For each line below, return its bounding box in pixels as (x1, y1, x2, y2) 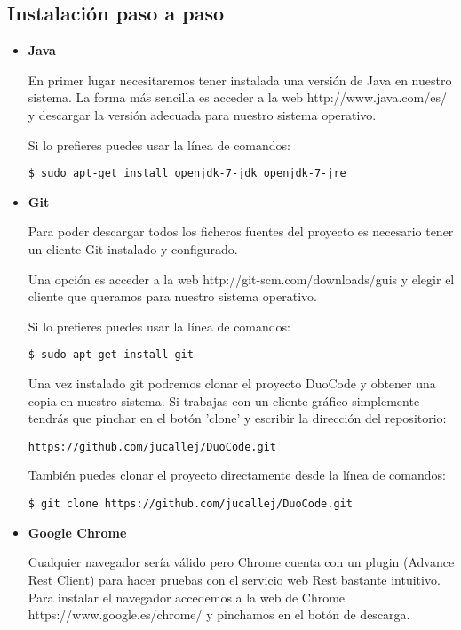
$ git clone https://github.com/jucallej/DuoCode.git (28, 498, 353, 511)
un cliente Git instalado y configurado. (28, 240, 238, 259)
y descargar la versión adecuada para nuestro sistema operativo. (28, 105, 377, 124)
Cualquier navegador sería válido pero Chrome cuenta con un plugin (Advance (28, 553, 455, 571)
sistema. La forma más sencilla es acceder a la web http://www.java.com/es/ (28, 88, 447, 107)
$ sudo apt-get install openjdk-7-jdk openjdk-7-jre (28, 167, 346, 180)
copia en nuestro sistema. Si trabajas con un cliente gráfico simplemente (28, 391, 420, 410)
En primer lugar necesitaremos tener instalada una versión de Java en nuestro (28, 70, 452, 89)
